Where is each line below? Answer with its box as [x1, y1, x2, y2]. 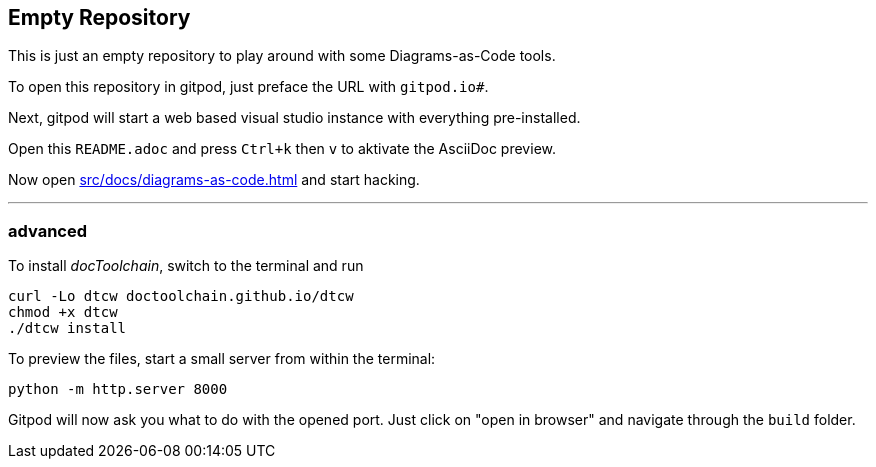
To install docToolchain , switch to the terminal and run [8, 257, 364, 275]
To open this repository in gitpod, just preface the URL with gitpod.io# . [8, 78, 489, 96]
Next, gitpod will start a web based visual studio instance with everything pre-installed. [8, 109, 581, 127]
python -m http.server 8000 [8, 381, 228, 398]
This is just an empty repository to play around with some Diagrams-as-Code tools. [8, 47, 556, 65]
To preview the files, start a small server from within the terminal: [8, 350, 436, 368]
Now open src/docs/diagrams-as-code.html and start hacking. [8, 171, 420, 189]
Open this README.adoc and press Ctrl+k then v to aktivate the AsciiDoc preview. [8, 140, 556, 158]
